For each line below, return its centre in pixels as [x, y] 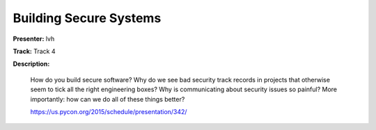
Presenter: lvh [34, 39]
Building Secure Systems [87, 18]
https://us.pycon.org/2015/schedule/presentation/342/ [109, 111]
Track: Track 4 [34, 51]
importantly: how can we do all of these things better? [108, 99]
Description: [31, 64]
